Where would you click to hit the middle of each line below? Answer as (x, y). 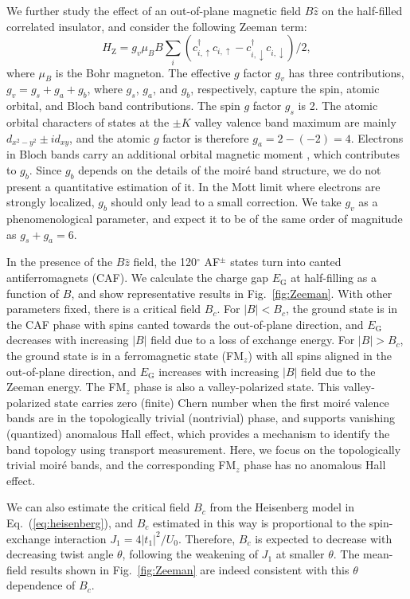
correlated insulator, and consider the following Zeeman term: (157, 26)
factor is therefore (206, 137)
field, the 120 (165, 262)
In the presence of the (60, 262)
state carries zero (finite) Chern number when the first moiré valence (222, 402)
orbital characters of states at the (88, 121)
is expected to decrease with (324, 538)
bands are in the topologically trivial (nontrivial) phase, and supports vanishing (201, 418)
